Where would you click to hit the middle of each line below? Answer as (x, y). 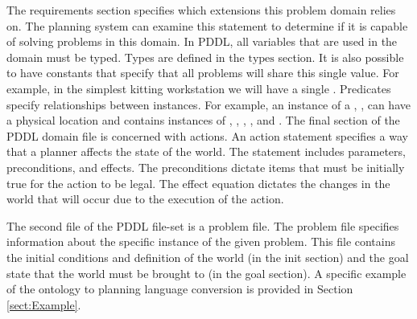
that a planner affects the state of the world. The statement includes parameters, (206, 151)
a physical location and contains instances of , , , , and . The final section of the (203, 120)
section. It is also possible (341, 57)
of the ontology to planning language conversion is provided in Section (180, 289)
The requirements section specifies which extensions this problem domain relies (201, 10)
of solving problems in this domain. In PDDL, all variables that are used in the (202, 41)
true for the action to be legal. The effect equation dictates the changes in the (198, 183)
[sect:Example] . (44, 304)
